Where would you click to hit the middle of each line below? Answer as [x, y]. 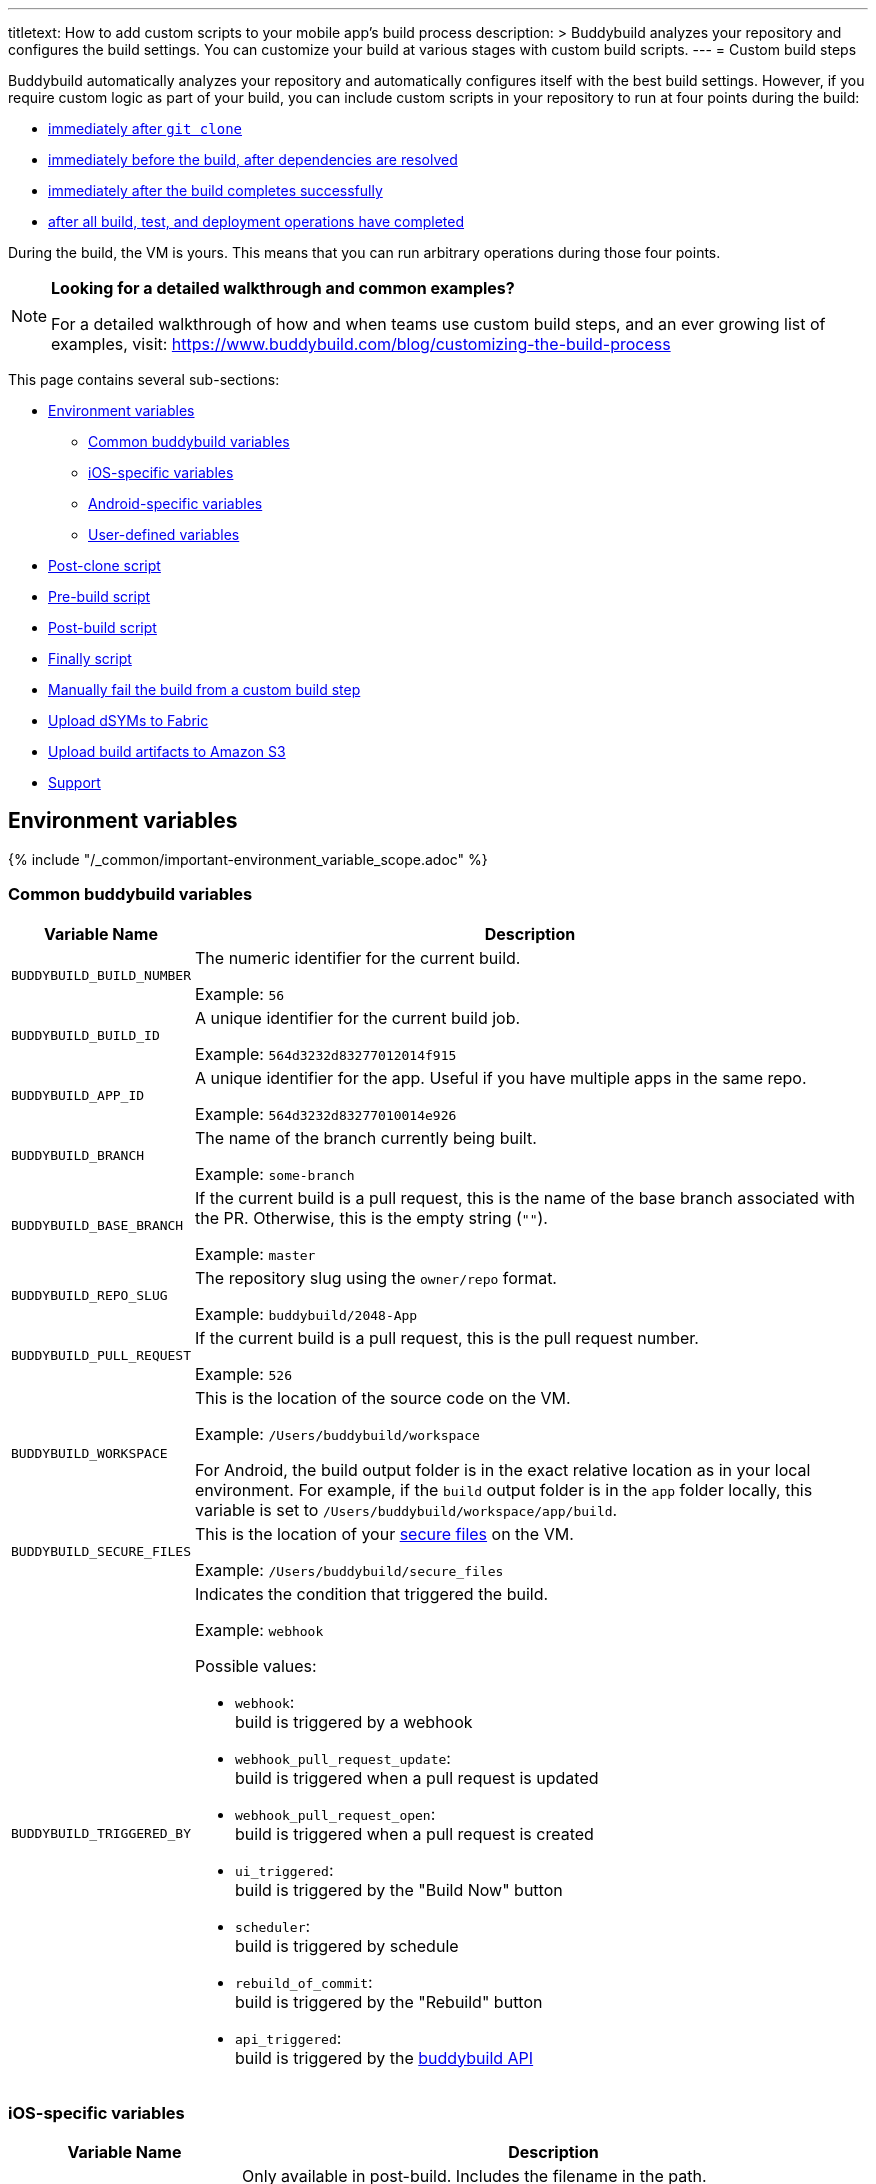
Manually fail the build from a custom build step [204, 689]
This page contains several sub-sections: [144, 379]
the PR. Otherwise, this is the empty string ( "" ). [371, 1217]
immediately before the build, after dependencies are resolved [253, 159]
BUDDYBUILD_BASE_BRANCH [97, 1226]
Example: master [255, 1253]
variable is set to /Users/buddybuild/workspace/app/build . [406, 1509]
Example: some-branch [275, 1173]
